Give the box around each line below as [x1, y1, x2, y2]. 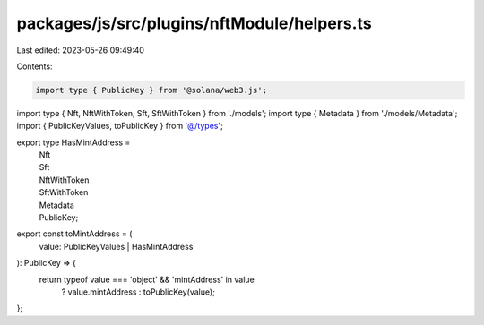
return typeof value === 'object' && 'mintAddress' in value [39, 274, 255, 285]
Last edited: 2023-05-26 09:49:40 [16, 45, 145, 56]
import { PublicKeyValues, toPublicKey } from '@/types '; [16, 121, 223, 132]
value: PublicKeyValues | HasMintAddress [39, 241, 194, 252]
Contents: [16, 61, 53, 72]
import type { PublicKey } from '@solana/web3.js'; [35, 85, 268, 95]
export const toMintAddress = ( [16, 228, 133, 239]
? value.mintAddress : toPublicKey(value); [61, 287, 215, 297]
